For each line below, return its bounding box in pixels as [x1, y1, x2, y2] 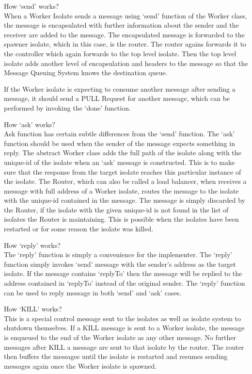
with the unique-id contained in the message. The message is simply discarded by [4, 195, 245, 205]
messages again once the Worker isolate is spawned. [4, 360, 157, 371]
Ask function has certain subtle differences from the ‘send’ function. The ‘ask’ [4, 129, 235, 139]
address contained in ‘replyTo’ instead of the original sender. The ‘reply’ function [4, 278, 245, 288]
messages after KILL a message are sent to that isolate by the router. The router [4, 341, 244, 352]
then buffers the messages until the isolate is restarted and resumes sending [4, 351, 228, 361]
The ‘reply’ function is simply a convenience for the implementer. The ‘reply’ [4, 249, 233, 260]
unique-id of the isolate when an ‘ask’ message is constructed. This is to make [4, 157, 235, 167]
